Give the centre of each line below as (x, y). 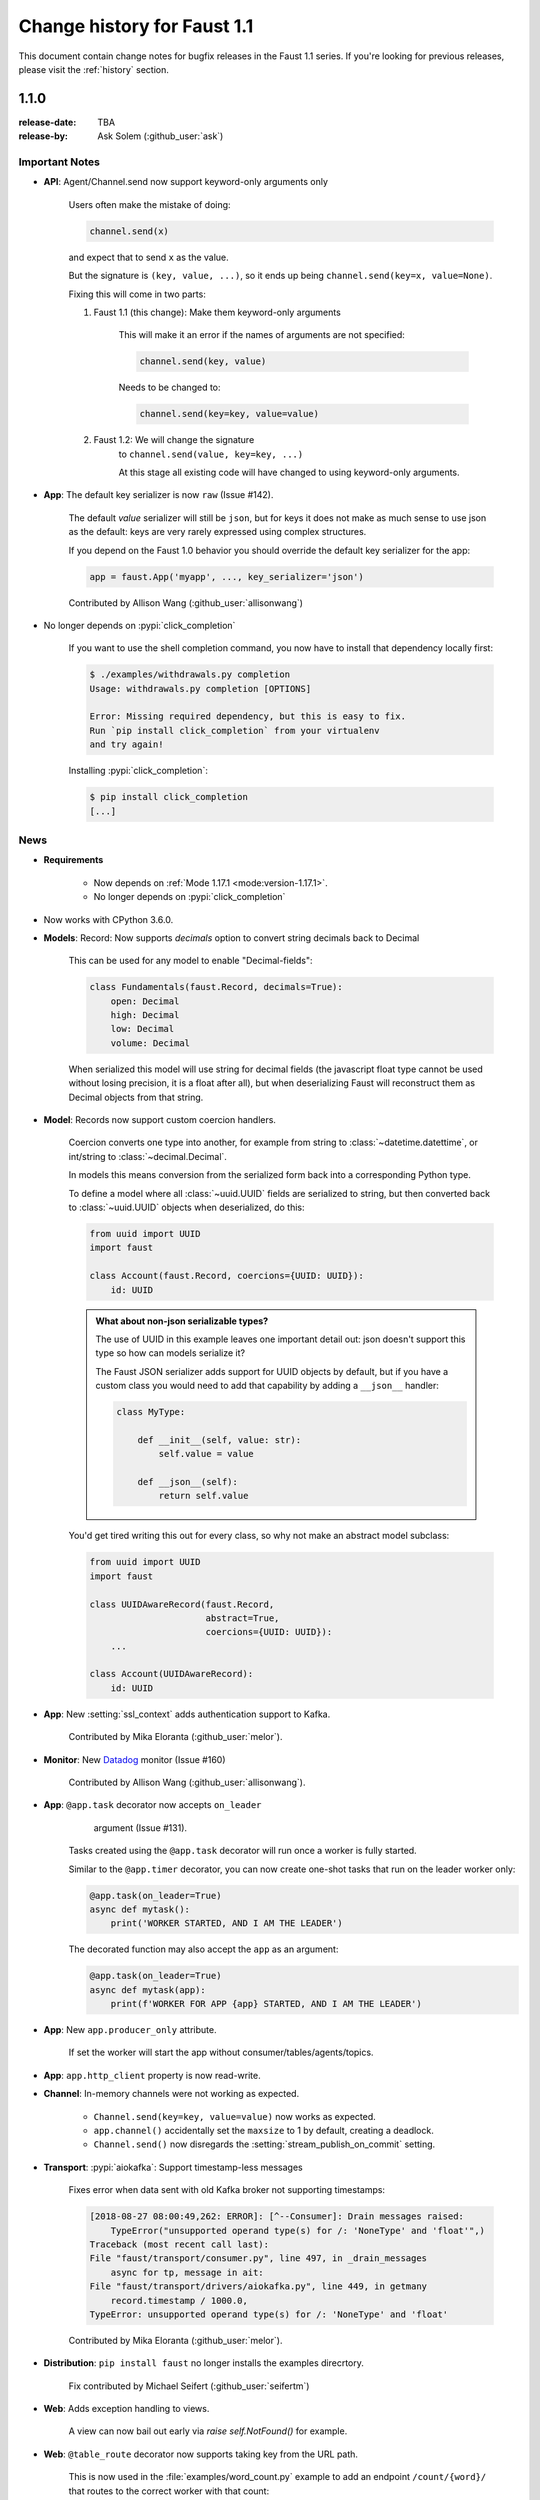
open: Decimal (145, 1001)
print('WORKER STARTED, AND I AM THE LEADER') (227, 1923)
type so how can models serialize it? (170, 1353)
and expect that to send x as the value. (148, 257)
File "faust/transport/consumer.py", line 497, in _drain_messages (258, 2258)
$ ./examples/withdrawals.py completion (189, 674)
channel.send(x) (129, 231)
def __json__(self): (188, 1481)
